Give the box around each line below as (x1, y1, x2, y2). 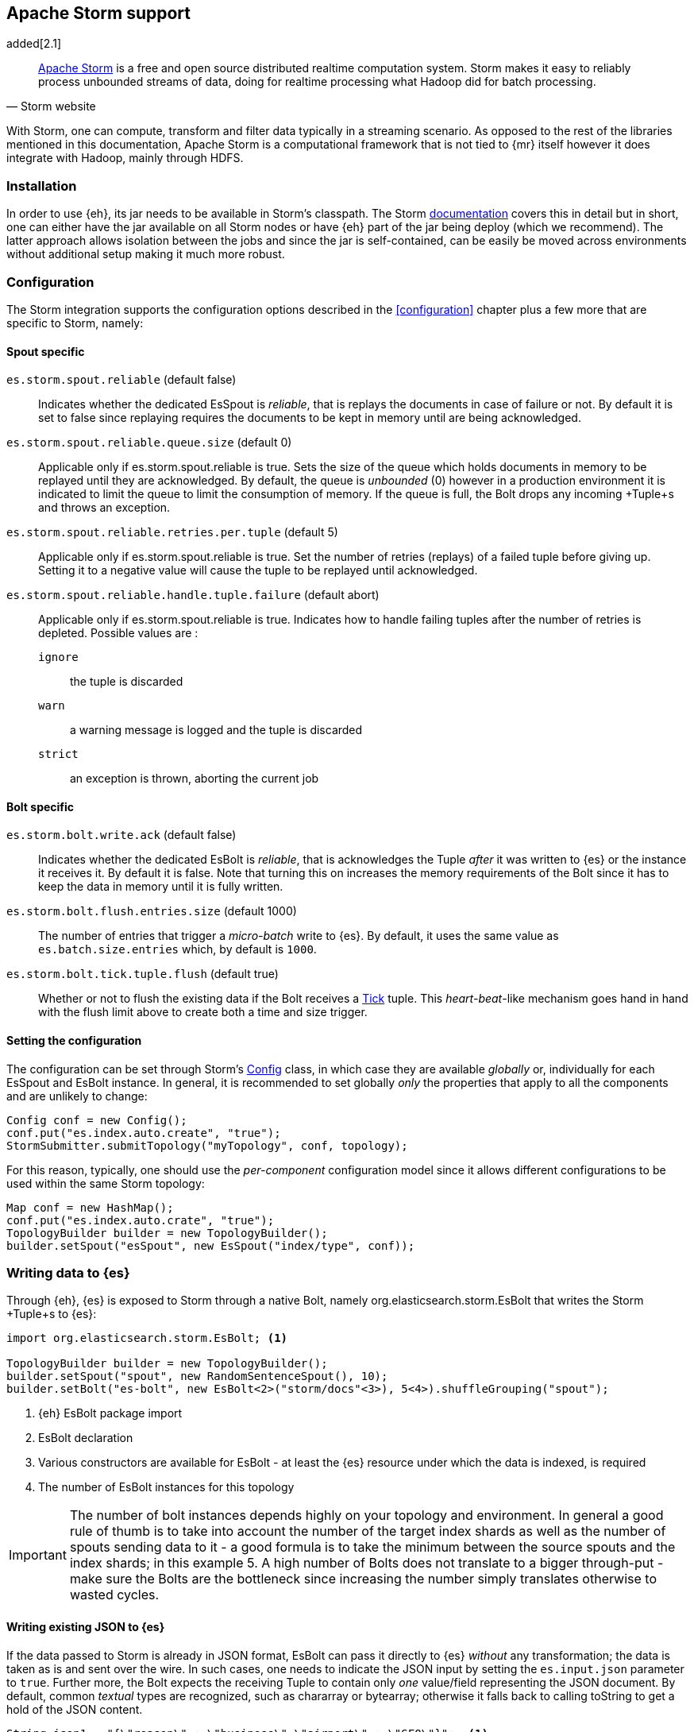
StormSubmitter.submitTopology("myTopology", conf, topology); (6, 1139, 408, 1152)
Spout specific (6, 344, 85, 358)
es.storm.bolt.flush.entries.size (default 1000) (6, 904, 297, 918)
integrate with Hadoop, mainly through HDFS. (6, 151, 244, 165)
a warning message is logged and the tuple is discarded (70, 723, 363, 737)
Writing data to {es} (6, 1264, 130, 1281)
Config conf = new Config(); (6, 1113, 187, 1127)
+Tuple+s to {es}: (6, 1307, 97, 1321)
